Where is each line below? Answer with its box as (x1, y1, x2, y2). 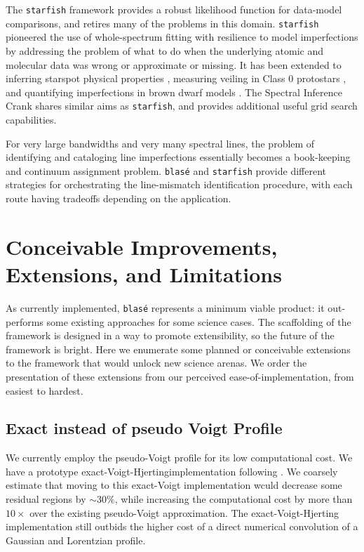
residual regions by (6, 492, 86, 506)
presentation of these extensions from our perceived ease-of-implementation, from (6, 369, 354, 383)
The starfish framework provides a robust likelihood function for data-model (6, 2, 342, 16)
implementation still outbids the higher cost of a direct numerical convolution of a (6, 519, 358, 534)
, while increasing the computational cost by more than (114, 492, 353, 506)
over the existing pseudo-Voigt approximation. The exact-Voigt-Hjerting (29, 505, 339, 520)
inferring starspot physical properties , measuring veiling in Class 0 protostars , (6, 71, 346, 86)
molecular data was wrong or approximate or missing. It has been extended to (6, 57, 342, 72)
